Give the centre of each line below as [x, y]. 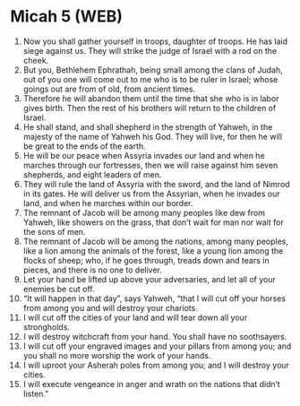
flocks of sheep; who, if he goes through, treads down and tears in [146, 260]
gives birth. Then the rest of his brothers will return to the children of [150, 108]
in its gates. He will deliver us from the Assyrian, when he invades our [151, 194]
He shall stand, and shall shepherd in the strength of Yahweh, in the [148, 126]
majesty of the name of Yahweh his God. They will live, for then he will [153, 136]
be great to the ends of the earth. [84, 146]
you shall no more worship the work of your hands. [117, 355]
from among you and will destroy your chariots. [110, 307]
